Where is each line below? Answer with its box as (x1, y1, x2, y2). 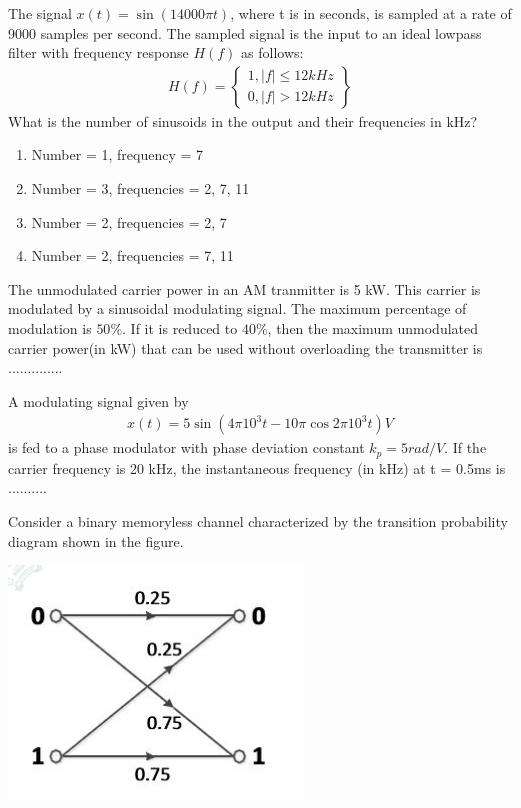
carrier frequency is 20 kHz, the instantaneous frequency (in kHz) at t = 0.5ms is (8, 457, 506, 478)
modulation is (8, 317, 92, 338)
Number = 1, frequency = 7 (31, 144, 203, 165)
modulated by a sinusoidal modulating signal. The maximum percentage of (8, 298, 467, 319)
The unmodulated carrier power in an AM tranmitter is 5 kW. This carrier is (8, 278, 481, 299)
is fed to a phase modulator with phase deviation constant (8, 437, 365, 458)
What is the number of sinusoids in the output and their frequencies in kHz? (8, 110, 478, 131)
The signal (8, 3, 72, 23)
